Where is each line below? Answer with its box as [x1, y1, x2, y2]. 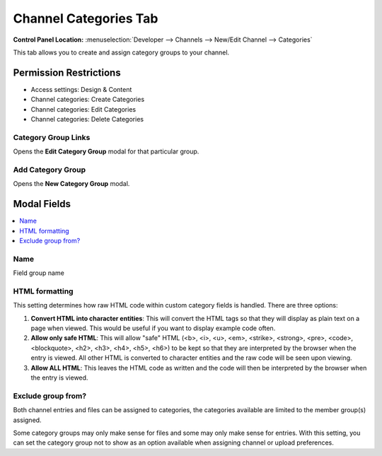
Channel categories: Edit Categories [30, 105, 137, 113]
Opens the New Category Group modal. [13, 180, 130, 188]
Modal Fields [13, 198, 71, 210]
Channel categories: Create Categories [30, 95, 145, 104]
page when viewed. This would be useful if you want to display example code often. [30, 324, 276, 332]
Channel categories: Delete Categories [30, 115, 144, 124]
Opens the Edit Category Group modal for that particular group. [13, 147, 199, 156]
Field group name [13, 269, 65, 277]
